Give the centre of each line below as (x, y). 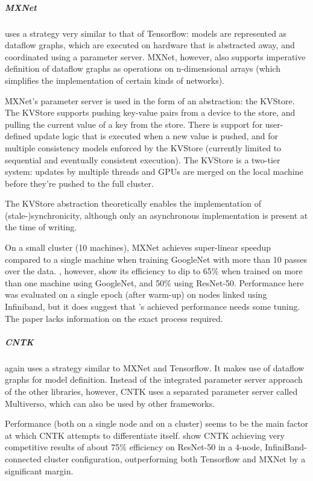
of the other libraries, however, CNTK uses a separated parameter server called (151, 391)
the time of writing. (41, 227)
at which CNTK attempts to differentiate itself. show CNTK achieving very (145, 435)
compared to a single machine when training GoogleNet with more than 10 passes (156, 259)
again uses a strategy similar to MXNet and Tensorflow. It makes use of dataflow (155, 367)
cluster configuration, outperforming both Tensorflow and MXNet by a (175, 458)
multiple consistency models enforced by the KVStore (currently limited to (143, 147)
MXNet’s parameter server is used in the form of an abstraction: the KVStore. (150, 100)
